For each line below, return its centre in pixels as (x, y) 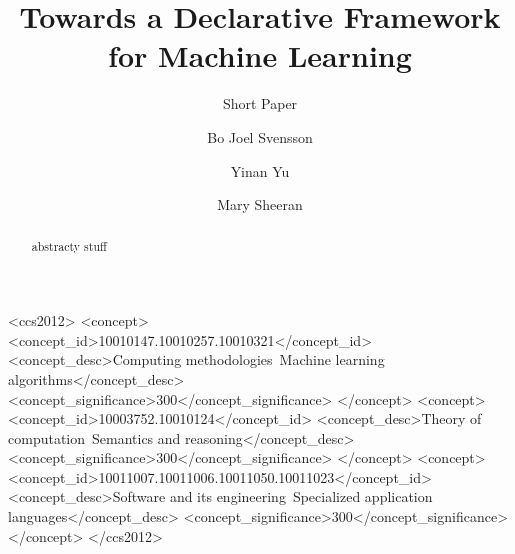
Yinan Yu (260, 170)
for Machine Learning (260, 55)
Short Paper (260, 103)
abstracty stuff (69, 246)
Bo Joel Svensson (260, 136)
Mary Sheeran (260, 204)
